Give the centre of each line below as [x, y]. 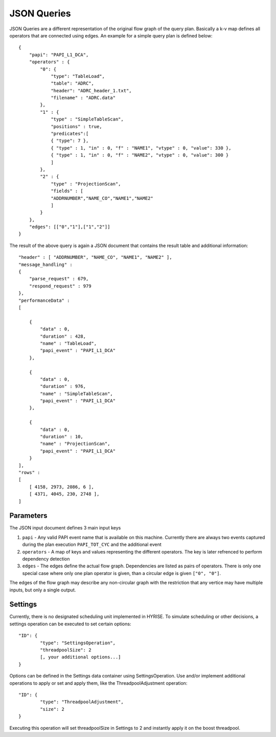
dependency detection [46, 559]
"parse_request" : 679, [59, 279]
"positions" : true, [76, 126]
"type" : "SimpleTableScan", [87, 119]
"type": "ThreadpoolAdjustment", [82, 702]
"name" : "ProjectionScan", [75, 444]
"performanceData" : [44, 300]
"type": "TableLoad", [78, 76]
